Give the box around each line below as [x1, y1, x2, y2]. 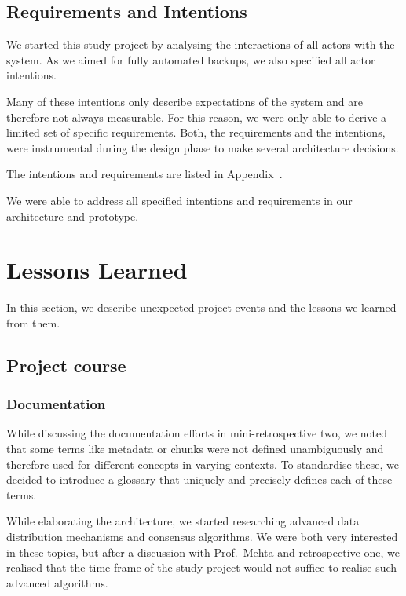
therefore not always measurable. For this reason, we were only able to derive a [6, 108, 387, 125]
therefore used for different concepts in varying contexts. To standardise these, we [6, 455, 399, 472]
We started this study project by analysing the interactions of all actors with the [6, 36, 395, 53]
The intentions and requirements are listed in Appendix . [6, 166, 283, 182]
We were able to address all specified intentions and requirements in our [6, 192, 353, 208]
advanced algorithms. [6, 574, 108, 591]
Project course [6, 353, 126, 377]
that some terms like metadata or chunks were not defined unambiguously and [6, 441, 384, 457]
